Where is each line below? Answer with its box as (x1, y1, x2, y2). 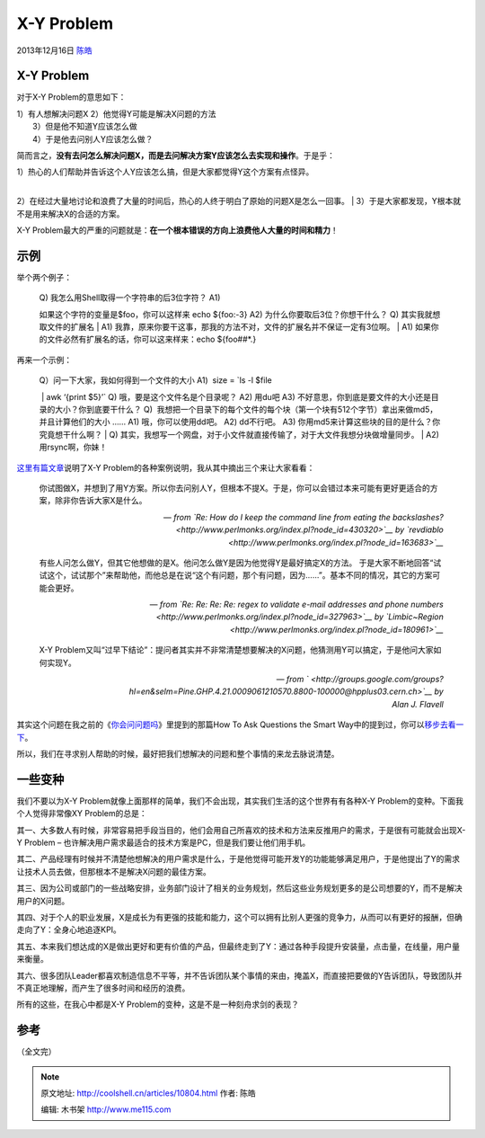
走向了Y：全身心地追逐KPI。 (16, 924, 121, 935)
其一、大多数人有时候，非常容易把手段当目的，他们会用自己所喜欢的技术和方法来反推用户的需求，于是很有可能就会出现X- (16, 824, 466, 835)
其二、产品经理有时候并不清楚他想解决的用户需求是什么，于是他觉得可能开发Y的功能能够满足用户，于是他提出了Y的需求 (16, 854, 461, 865)
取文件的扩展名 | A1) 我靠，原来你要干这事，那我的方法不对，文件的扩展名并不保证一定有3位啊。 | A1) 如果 (39, 322, 431, 333)
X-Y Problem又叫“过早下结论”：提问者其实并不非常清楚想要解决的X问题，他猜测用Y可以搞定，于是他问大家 (39, 645, 434, 655)
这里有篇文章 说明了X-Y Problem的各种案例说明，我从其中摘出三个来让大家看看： (16, 462, 315, 473)
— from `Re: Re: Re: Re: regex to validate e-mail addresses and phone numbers (149, 599, 444, 610)
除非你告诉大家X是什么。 (54, 495, 147, 506)
